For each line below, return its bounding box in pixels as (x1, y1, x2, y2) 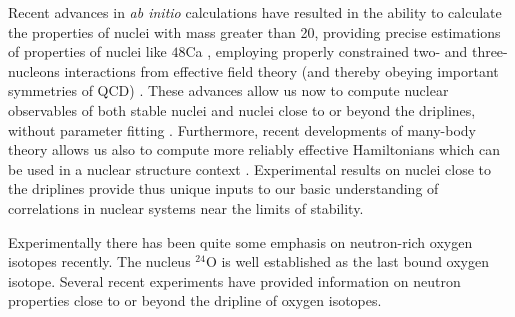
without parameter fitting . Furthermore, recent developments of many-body (8, 119, 476, 140)
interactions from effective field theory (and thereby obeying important (64, 60, 499, 81)
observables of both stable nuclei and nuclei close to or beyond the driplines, (8, 99, 476, 120)
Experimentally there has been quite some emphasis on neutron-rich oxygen (8, 231, 473, 252)
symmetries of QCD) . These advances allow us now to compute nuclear (8, 80, 449, 101)
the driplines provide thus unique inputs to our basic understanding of (8, 178, 439, 199)
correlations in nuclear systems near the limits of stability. (8, 197, 364, 218)
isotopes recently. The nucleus (8, 251, 191, 272)
